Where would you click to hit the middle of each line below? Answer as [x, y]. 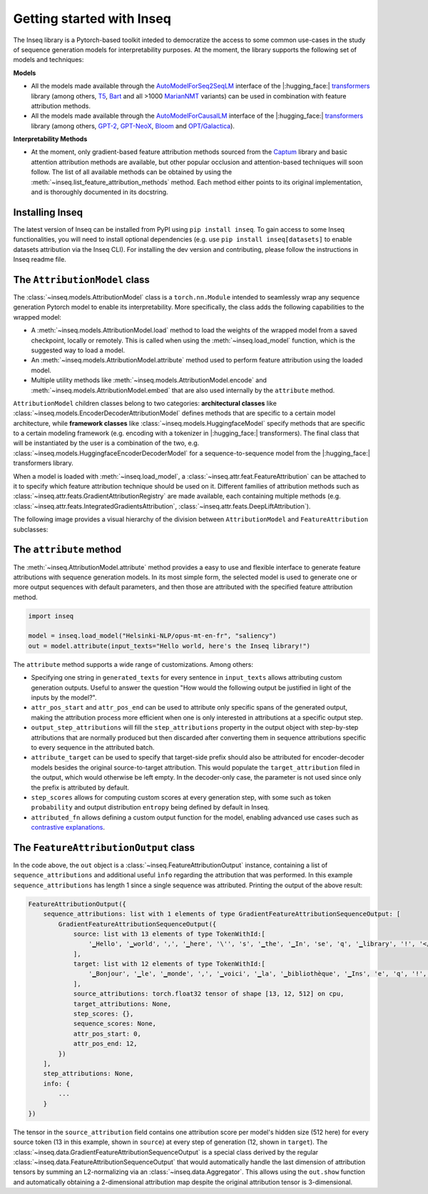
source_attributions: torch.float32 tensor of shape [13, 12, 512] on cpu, [209, 994]
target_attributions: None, [122, 1004]
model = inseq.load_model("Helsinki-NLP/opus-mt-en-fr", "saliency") [152, 636]
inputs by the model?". [64, 697]
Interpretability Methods [50, 139]
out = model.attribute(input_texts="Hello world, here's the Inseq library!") [169, 646]
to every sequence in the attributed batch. [93, 747]
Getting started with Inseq [92, 19]
